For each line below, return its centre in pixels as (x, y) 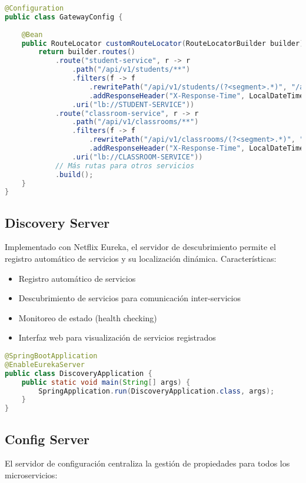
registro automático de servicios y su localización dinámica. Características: (141, 259)
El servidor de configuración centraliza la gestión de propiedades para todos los (147, 463)
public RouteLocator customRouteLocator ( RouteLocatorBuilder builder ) (163, 43)
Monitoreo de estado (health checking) (88, 317)
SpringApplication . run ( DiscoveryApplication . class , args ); (157, 391)
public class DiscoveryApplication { (79, 373)
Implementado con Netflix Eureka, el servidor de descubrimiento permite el (140, 247)
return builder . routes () (87, 52)
